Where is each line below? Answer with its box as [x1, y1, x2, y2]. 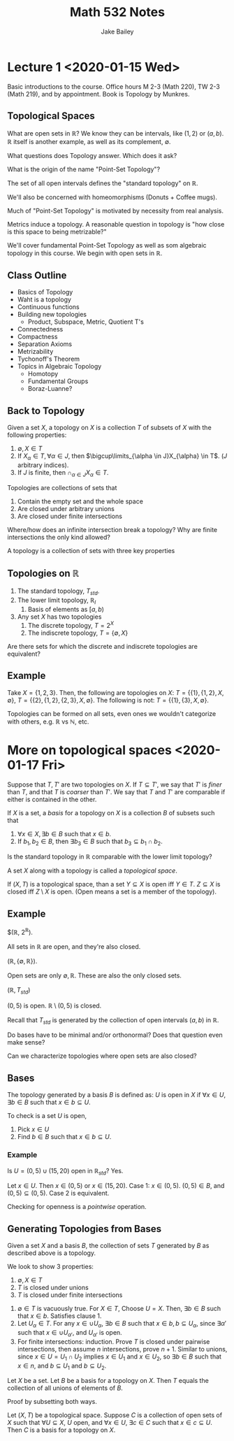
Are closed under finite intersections [17, 512, 122, 520]
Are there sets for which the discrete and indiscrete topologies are [7, 642, 198, 650]
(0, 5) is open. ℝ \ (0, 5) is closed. [7, 1001, 102, 1010]
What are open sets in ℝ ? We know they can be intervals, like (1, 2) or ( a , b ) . [7, 129, 224, 137]
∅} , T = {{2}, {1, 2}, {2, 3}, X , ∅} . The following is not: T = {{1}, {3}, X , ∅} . [7, 696, 210, 704]
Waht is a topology [17, 295, 72, 304]
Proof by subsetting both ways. [7, 1398, 98, 1406]
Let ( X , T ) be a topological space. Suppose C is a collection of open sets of [7, 1411, 222, 1419]
